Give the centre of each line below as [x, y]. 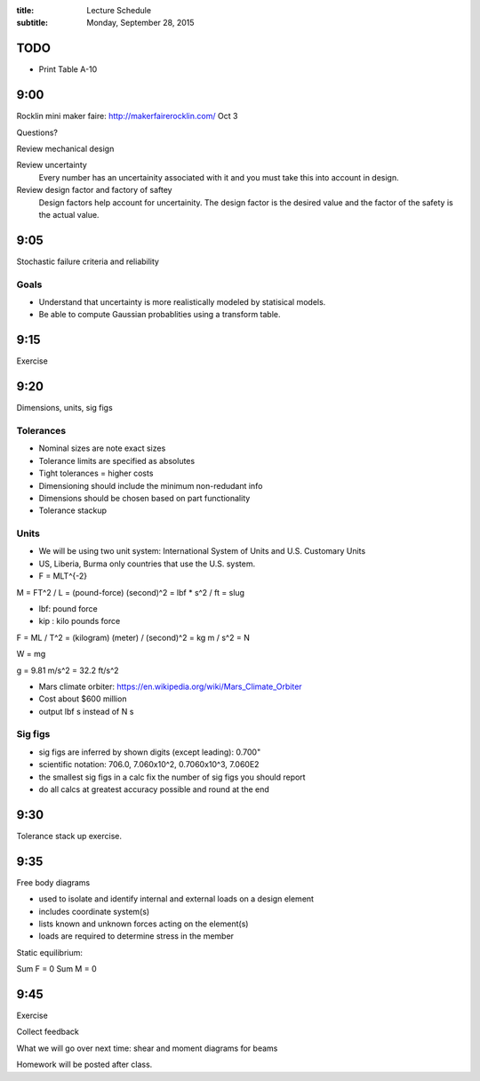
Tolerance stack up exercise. [69, 836]
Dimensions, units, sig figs [64, 408]
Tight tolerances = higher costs [96, 473]
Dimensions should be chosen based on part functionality [144, 498]
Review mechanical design [65, 148]
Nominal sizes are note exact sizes [102, 448]
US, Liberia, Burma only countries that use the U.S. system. [147, 564]
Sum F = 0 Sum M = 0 [56, 969]
